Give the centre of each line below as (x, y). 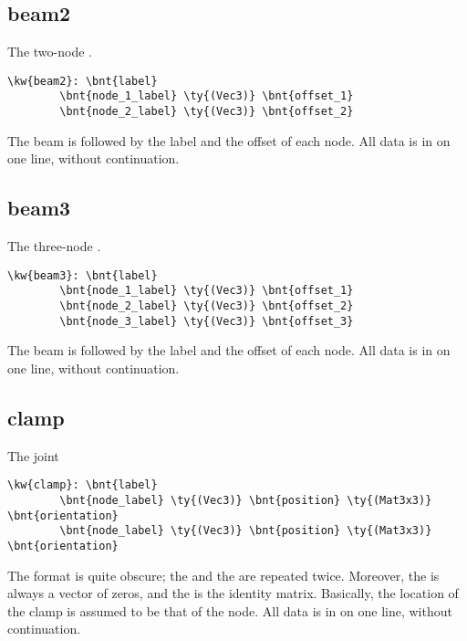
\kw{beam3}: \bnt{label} (83, 275)
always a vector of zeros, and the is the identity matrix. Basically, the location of (233, 593)
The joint (33, 455)
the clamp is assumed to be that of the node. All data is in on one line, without (230, 610)
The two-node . (50, 52)
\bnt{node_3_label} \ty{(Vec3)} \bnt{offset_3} (207, 321)
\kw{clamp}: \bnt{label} (83, 485)
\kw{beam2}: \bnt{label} (83, 81)
